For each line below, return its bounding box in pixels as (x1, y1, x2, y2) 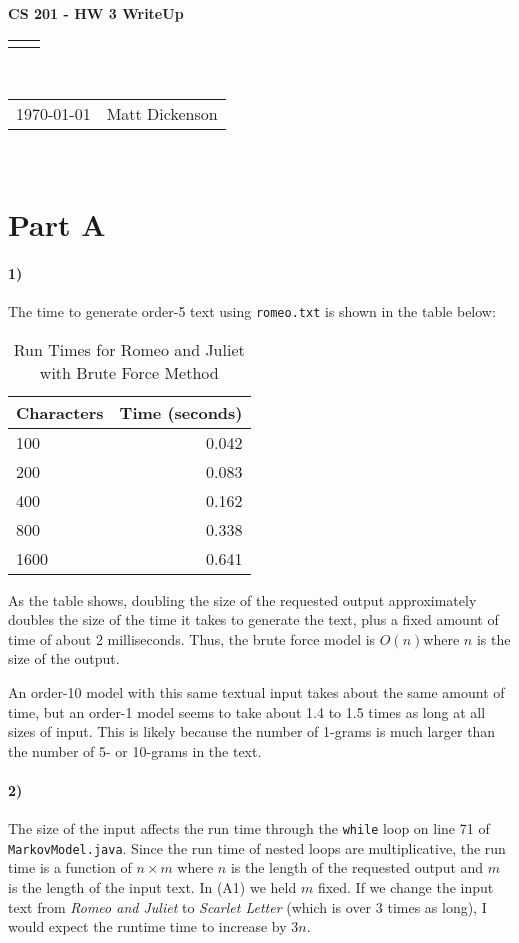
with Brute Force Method (39, 360, 219, 384)
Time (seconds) (119, 400, 243, 424)
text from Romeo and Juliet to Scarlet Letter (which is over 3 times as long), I (8, 896, 487, 917)
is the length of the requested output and (230, 857, 484, 878)
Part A (8, 203, 106, 244)
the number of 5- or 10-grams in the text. (8, 740, 262, 761)
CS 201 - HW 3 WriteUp (8, 3, 184, 23)
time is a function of (8, 857, 132, 878)
